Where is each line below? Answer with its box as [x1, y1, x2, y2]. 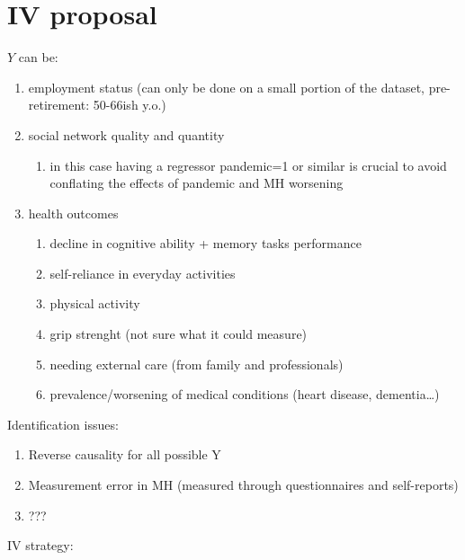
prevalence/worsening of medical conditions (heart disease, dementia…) [49, 385, 440, 404]
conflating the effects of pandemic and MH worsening [49, 173, 344, 192]
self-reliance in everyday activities [49, 263, 236, 282]
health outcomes [28, 203, 119, 222]
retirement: [28, 95, 90, 114]
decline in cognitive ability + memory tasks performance [49, 234, 362, 253]
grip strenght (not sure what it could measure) [49, 324, 308, 343]
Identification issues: [7, 414, 119, 433]
